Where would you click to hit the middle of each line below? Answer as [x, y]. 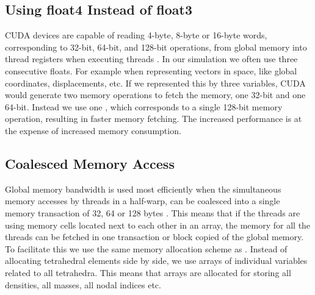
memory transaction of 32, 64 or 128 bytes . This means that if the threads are [153, 212]
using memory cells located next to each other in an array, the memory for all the [158, 225]
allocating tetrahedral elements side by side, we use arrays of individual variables [156, 261]
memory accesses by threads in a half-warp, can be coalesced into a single [143, 201]
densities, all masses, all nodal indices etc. [83, 284]
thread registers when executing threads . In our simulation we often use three [151, 59]
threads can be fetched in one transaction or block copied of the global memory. [154, 237]
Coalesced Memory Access [90, 163]
